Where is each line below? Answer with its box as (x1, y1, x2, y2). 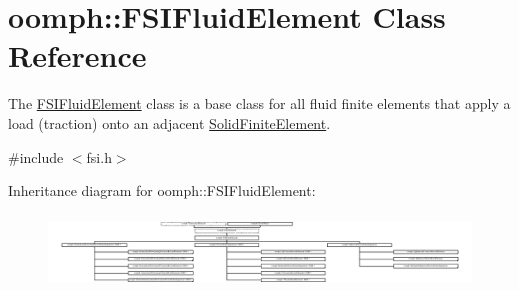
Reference (8, 35, 147, 76)
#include (8, 146, 64, 167)
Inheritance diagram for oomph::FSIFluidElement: (8, 180, 316, 201)
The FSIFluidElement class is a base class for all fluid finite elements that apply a (8, 93, 511, 114)
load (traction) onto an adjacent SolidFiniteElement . (8, 112, 331, 133)
